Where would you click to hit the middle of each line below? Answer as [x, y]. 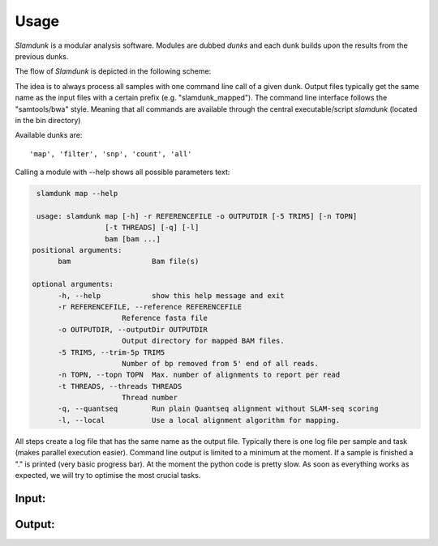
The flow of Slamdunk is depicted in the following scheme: [113, 71]
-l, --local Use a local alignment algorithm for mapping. [199, 420]
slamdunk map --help [77, 194]
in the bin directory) [48, 120]
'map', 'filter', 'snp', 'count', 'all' [111, 154]
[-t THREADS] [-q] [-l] [152, 228]
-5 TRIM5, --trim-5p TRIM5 [112, 352]
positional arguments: [77, 250]
